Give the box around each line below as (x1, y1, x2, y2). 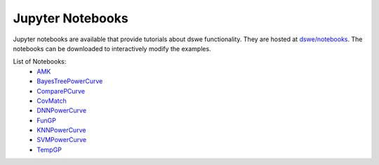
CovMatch (36, 96, 67, 105)
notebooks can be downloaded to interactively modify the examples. (13, 44, 211, 52)
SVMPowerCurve (36, 136, 87, 144)
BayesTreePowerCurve (36, 77, 103, 85)
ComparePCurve (36, 87, 86, 95)
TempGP (36, 145, 62, 154)
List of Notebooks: (13, 57, 67, 66)
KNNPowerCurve (36, 126, 86, 134)
